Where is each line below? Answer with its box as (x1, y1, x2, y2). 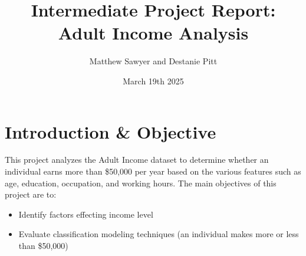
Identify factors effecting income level (18, 208, 153, 220)
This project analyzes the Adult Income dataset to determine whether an (5, 153, 269, 166)
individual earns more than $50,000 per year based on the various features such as (5, 165, 301, 178)
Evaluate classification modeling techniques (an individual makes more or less (18, 228, 299, 240)
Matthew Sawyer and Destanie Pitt (89, 55, 218, 67)
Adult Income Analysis (58, 21, 249, 45)
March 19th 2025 (123, 74, 184, 87)
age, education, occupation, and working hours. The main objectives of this (5, 176, 277, 189)
